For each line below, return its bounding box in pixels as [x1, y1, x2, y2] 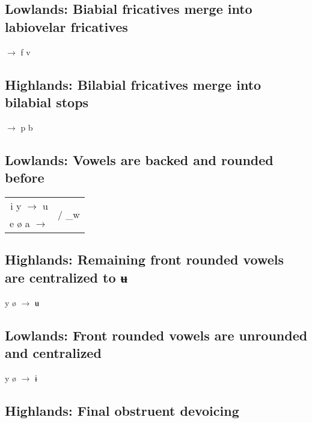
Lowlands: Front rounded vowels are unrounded [5, 325, 308, 344]
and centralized [5, 343, 102, 362]
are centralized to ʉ [5, 268, 128, 286]
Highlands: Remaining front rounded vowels [5, 250, 284, 269]
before [5, 168, 44, 187]
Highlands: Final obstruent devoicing [5, 401, 239, 419]
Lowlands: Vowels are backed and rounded [5, 150, 274, 169]
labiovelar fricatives [5, 17, 128, 36]
